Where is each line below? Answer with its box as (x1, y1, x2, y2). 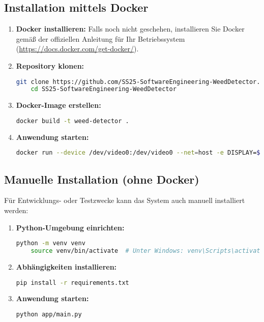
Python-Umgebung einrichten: (16, 222, 125, 232)
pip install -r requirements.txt (16, 279, 129, 286)
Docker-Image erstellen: (16, 100, 101, 110)
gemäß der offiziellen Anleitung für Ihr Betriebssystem (16, 33, 185, 44)
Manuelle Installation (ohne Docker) (4, 171, 199, 187)
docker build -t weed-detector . (16, 117, 129, 125)
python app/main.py (16, 311, 82, 318)
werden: (4, 205, 28, 216)
